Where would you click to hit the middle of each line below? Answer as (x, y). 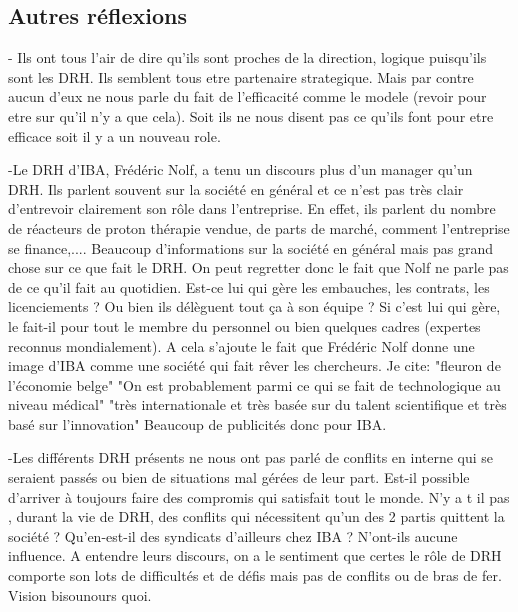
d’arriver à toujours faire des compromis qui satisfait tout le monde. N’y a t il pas (259, 496)
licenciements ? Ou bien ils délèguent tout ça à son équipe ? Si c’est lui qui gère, (254, 306)
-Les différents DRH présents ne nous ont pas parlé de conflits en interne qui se (251, 457)
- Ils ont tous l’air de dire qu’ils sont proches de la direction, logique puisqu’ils (247, 57)
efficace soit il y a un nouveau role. (114, 135)
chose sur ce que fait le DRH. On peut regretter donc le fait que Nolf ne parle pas (258, 267)
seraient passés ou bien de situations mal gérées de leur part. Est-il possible (239, 477)
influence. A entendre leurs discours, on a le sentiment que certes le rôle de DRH (255, 555)
